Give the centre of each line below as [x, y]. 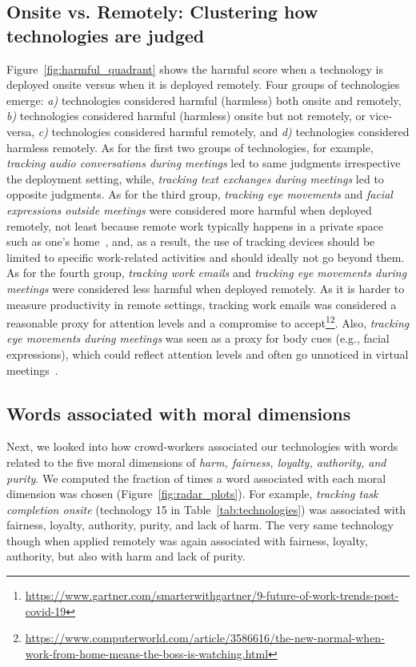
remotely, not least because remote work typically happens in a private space [195, 225]
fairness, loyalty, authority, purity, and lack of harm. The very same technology [200, 525]
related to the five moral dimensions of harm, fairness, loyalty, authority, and [196, 462]
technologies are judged [106, 35]
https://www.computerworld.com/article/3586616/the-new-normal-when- [205, 638]
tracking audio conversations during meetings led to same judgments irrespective [204, 163]
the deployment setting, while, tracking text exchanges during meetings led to [195, 178]
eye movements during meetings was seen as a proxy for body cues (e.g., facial [198, 338]
